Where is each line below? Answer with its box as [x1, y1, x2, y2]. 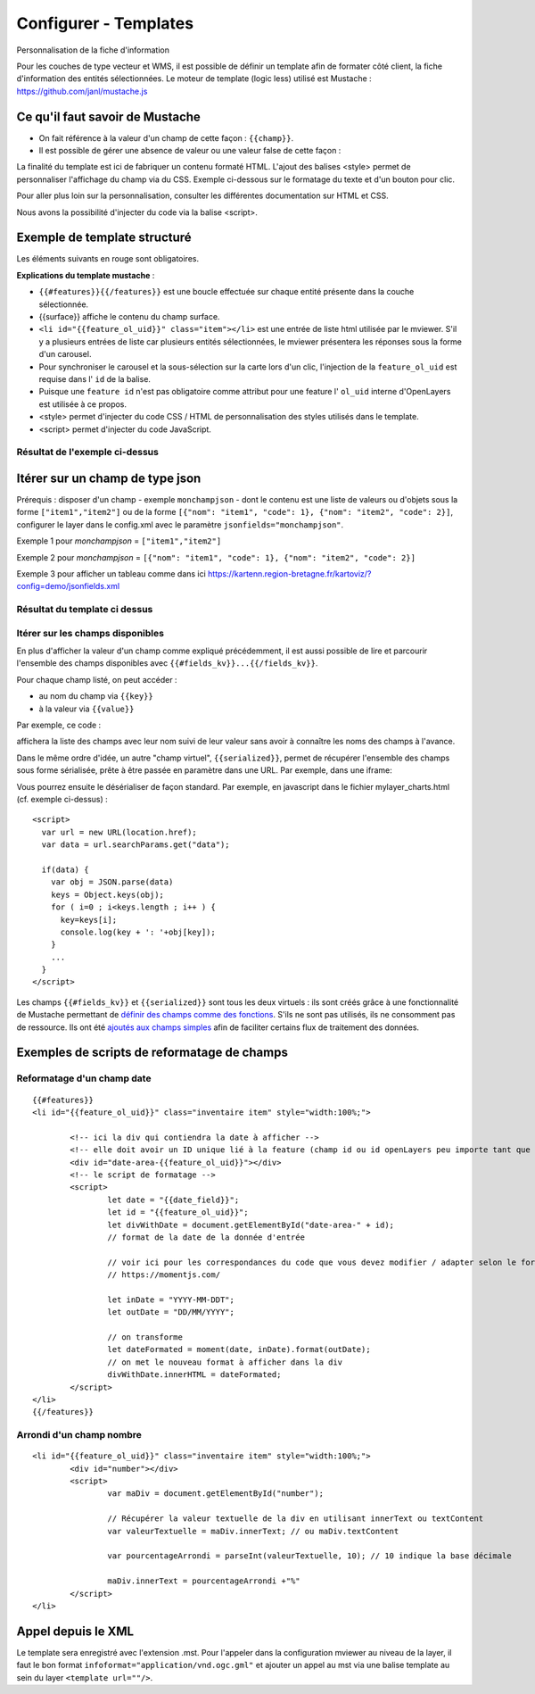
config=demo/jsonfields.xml [16, 581, 120, 592]
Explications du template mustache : [16, 270, 155, 280]
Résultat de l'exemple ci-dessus [16, 446, 160, 459]
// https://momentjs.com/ [107, 1270, 221, 1280]
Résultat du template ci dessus [16, 603, 153, 616]
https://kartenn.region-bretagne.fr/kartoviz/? [208, 568, 372, 579]
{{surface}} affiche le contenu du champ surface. [38, 311, 220, 322]
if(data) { [41, 864, 89, 875]
